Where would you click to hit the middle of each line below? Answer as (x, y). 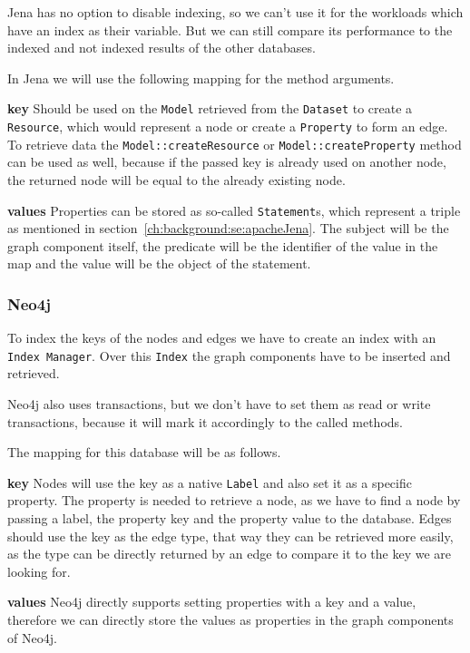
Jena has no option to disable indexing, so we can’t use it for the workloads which (235, 12)
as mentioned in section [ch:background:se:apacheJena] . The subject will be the (228, 228)
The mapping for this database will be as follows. (144, 452)
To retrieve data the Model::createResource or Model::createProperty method (235, 144)
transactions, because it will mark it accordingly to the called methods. (205, 421)
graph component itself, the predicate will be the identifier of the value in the (223, 245)
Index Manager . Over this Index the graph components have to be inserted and (229, 355)
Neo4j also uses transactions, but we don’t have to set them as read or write (219, 404)
